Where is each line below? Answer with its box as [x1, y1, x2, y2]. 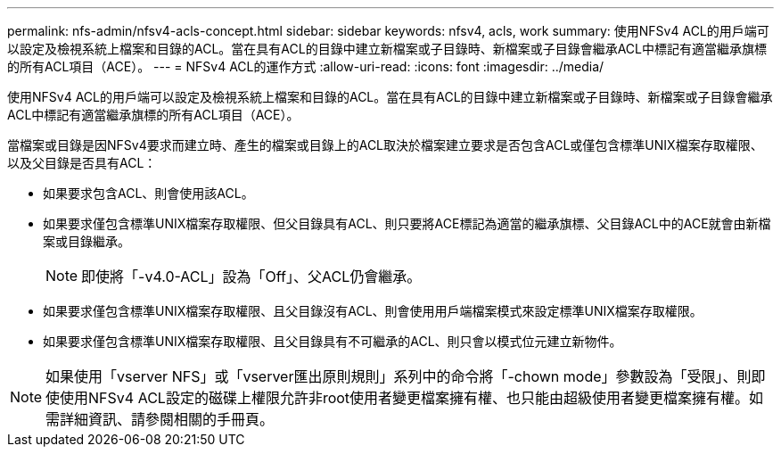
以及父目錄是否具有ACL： [7, 155, 157, 170]
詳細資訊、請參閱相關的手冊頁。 [60, 410, 275, 428]
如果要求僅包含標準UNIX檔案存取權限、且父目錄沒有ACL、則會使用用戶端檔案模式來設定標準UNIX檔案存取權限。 [43, 303, 703, 318]
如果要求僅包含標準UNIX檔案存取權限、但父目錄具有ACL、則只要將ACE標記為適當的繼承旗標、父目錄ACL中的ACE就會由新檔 [43, 216, 771, 231]
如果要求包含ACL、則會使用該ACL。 [43, 186, 254, 201]
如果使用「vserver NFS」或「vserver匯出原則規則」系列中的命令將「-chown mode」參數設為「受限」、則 [45, 367, 752, 385]
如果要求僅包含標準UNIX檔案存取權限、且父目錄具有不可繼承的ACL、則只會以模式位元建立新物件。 [43, 334, 622, 349]
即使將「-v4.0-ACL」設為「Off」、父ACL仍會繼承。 [81, 268, 422, 285]
